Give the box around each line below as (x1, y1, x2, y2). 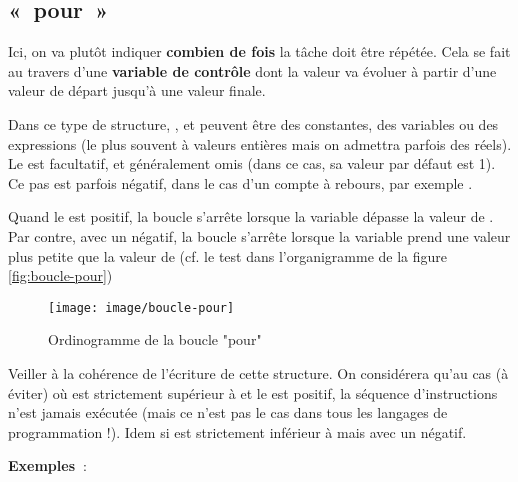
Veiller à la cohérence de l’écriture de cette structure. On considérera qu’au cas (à (8, 362, 509, 383)
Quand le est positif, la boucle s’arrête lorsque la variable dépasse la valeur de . (8, 206, 494, 227)
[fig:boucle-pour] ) (8, 265, 113, 286)
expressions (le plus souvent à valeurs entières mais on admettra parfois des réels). (8, 133, 512, 154)
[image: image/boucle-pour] (48, 300, 235, 315)
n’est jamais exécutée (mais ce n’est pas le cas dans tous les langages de (8, 402, 448, 423)
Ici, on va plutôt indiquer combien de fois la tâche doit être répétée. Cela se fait (8, 41, 511, 62)
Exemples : (8, 455, 87, 476)
